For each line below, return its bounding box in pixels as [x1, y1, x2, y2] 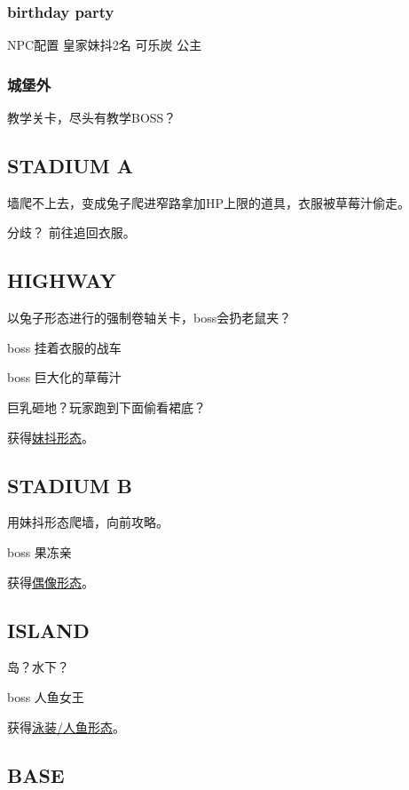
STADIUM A [7, 152, 133, 180]
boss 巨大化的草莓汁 [7, 368, 122, 387]
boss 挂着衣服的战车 [7, 338, 122, 356]
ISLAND [7, 616, 90, 643]
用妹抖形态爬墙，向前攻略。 [7, 513, 169, 531]
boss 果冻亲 [7, 542, 72, 561]
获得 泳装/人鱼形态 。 [7, 717, 125, 736]
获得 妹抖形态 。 [7, 427, 94, 446]
